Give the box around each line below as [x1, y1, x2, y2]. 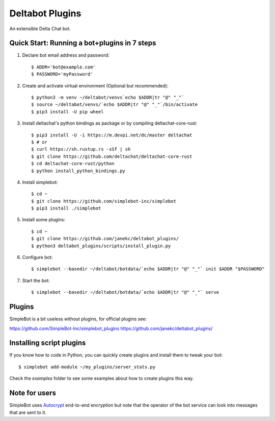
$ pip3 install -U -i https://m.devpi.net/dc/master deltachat [31, 132, 193, 138]
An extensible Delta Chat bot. [9, 26, 71, 32]
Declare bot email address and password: [22, 52, 109, 58]
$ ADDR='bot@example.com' [31, 64, 96, 70]
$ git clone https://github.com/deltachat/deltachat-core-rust [31, 153, 193, 159]
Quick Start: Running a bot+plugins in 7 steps [9, 39, 156, 48]
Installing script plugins [9, 339, 86, 347]
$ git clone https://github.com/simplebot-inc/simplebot [31, 198, 177, 204]
